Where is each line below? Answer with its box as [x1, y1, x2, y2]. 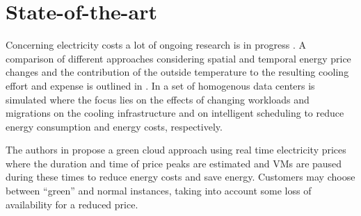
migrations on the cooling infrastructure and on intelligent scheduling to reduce [6, 106, 344, 120]
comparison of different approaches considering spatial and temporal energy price [6, 51, 351, 65]
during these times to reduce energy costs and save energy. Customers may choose [6, 169, 355, 184]
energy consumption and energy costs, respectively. [6, 119, 223, 133]
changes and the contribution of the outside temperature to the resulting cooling [6, 65, 349, 79]
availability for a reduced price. [6, 197, 138, 211]
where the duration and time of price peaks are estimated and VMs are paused [6, 156, 342, 170]
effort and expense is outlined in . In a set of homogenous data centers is [6, 78, 315, 92]
